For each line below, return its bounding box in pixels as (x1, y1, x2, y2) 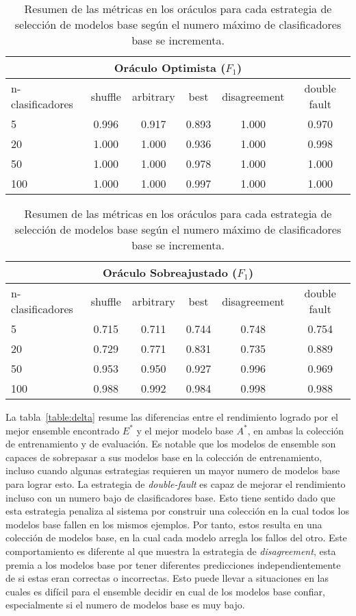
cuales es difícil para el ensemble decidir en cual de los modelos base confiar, (5, 584, 325, 598)
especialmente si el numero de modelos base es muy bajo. (5, 597, 245, 612)
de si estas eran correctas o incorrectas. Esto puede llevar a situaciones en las (5, 571, 329, 585)
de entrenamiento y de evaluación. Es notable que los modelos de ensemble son (5, 436, 336, 451)
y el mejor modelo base (136, 423, 233, 437)
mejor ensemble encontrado (5, 423, 120, 437)
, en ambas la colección (247, 423, 344, 437)
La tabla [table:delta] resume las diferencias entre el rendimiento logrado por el (5, 410, 339, 423)
